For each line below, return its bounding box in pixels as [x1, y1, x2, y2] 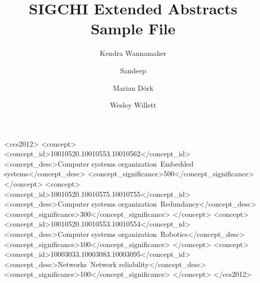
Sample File [91, 18, 176, 39]
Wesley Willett [110, 99, 157, 110]
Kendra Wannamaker [100, 48, 166, 58]
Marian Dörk [113, 82, 154, 93]
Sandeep [120, 65, 146, 75]
